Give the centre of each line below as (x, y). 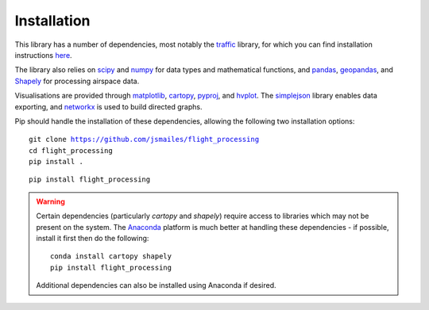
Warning (50, 201)
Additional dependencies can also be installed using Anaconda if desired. (157, 285)
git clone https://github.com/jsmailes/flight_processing (144, 140)
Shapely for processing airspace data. (77, 81)
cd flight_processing (71, 150)
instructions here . (43, 55)
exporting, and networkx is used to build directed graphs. (108, 106)
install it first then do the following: (93, 239)
